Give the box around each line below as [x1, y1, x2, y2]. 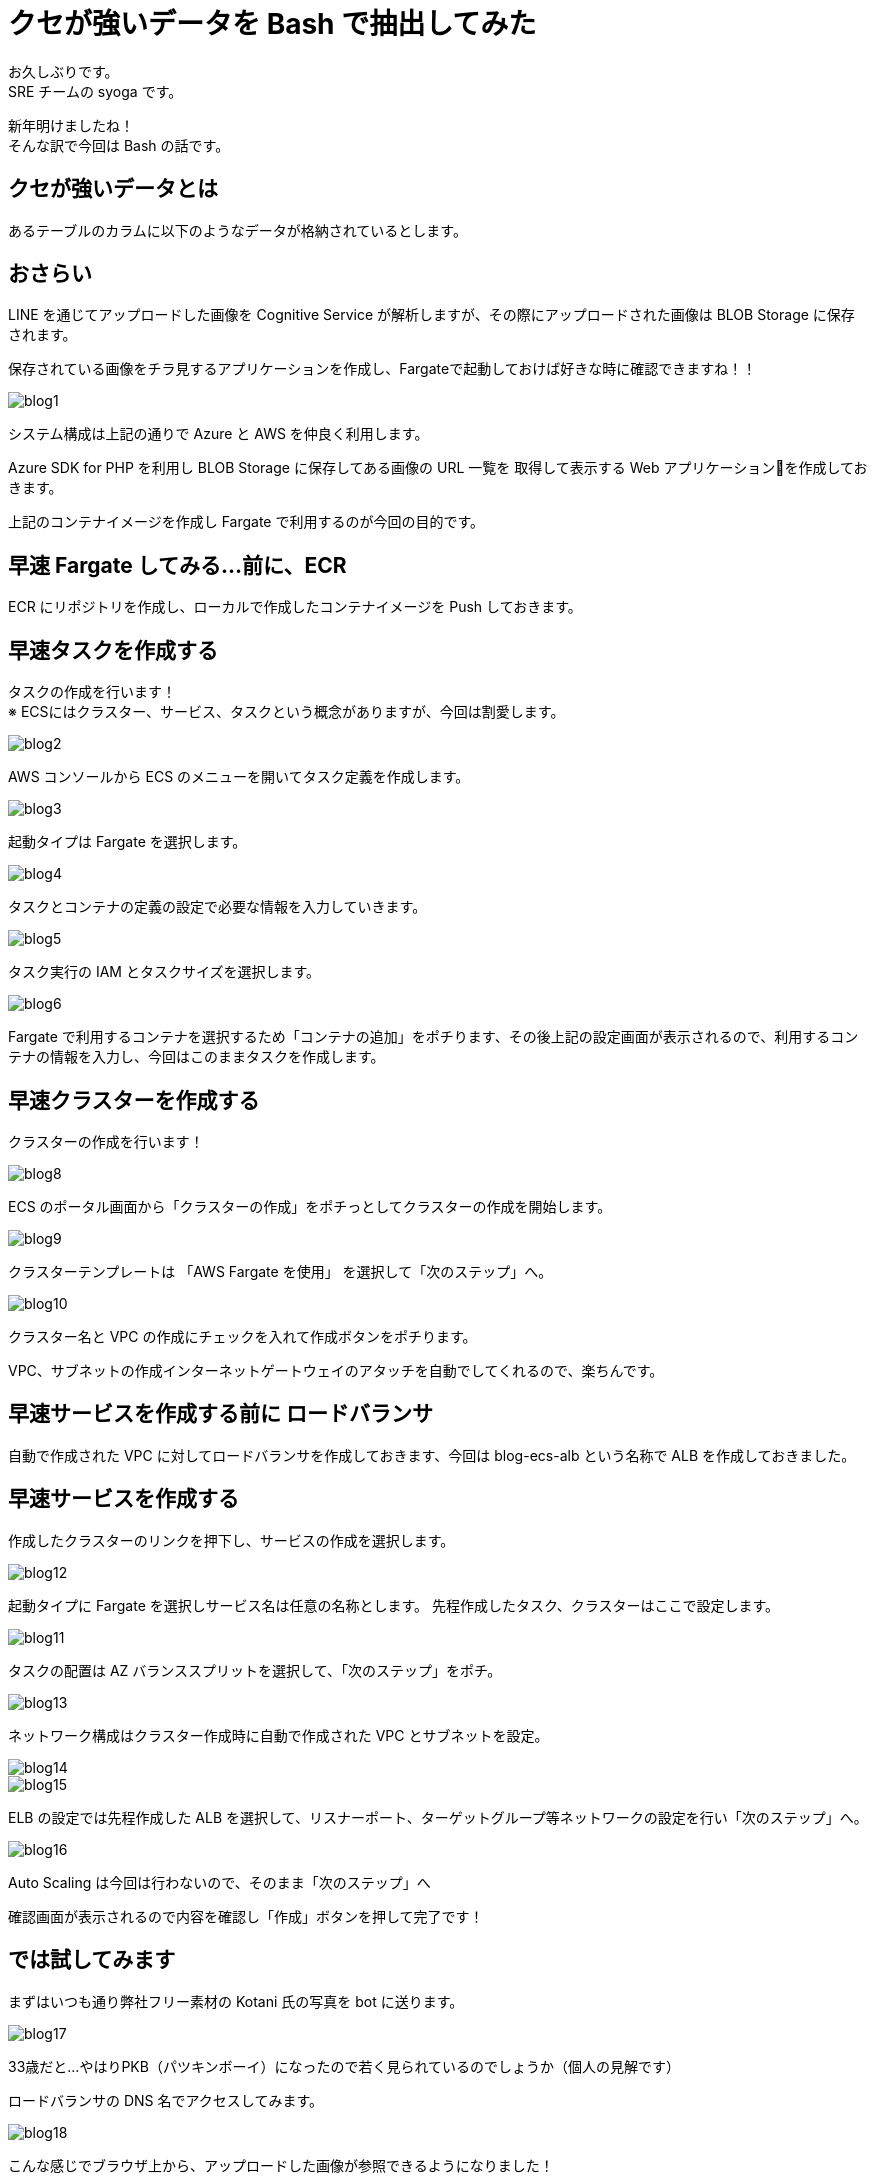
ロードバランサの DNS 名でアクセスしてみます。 [8, 2091, 323, 2109]
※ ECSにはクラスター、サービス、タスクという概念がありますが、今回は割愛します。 [8, 703, 565, 721]
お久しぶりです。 [8, 62, 119, 80]
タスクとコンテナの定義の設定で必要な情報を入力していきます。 [8, 898, 427, 916]
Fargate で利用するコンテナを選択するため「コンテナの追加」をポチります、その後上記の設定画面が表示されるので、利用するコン [8, 1028, 859, 1046]
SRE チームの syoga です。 [8, 82, 183, 100]
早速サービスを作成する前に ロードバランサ [8, 1401, 433, 1427]
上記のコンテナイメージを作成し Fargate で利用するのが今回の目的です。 [8, 513, 485, 531]
